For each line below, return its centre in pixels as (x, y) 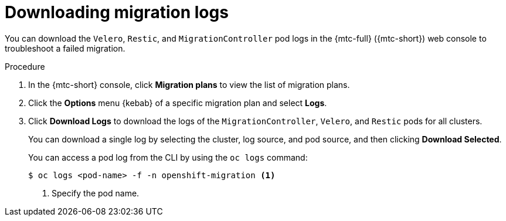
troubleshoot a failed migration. (65, 48)
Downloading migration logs (117, 12)
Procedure (25, 66)
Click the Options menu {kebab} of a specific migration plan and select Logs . (178, 103)
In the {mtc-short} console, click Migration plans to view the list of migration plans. (189, 84)
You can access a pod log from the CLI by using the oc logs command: (168, 157)
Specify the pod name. (96, 193)
